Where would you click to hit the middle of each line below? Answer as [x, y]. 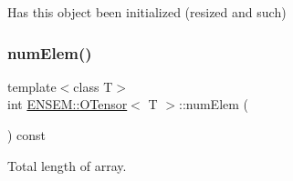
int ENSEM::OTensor [68, 104]
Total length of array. [67, 165]
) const [27, 135]
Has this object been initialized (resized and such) [147, 12]
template [32, 86]
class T [93, 86]
